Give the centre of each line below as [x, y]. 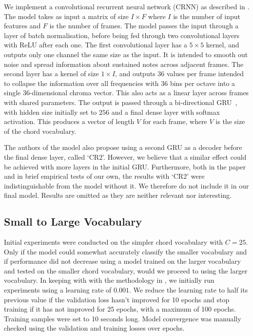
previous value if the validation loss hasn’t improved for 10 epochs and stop [117, 299]
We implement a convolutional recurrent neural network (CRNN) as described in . [127, 6]
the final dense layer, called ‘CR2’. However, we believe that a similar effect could [125, 157]
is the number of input [207, 16]
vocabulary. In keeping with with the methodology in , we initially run [109, 280]
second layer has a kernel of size [51, 73]
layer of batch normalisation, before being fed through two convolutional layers [122, 35]
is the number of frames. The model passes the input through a [144, 26]
